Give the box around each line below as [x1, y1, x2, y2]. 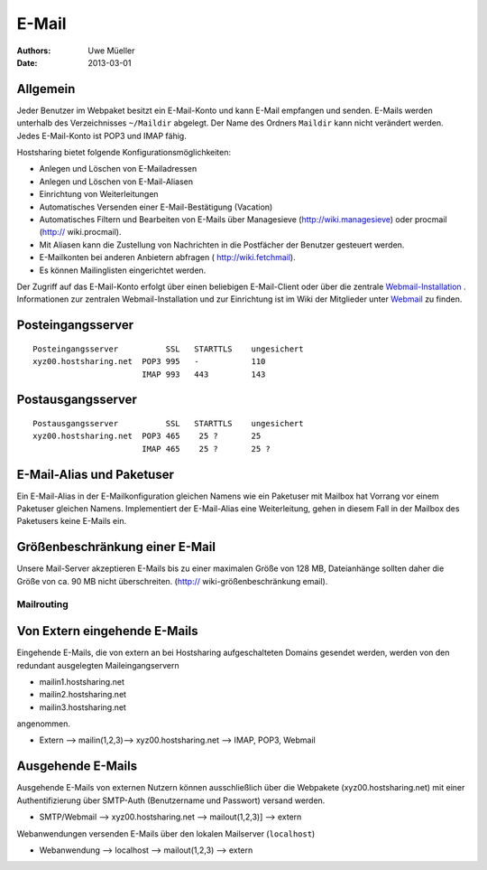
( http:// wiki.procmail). [39, 227, 122, 238]
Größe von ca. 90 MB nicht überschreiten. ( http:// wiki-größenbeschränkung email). [16, 575, 328, 586]
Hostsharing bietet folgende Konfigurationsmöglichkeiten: [16, 147, 232, 158]
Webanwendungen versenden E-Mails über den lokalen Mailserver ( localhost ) [16, 828, 316, 839]
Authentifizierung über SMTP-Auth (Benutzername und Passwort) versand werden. [16, 795, 326, 806]
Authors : [16, 45, 51, 56]
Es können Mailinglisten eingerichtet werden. [39, 265, 207, 276]
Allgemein [16, 81, 76, 97]
